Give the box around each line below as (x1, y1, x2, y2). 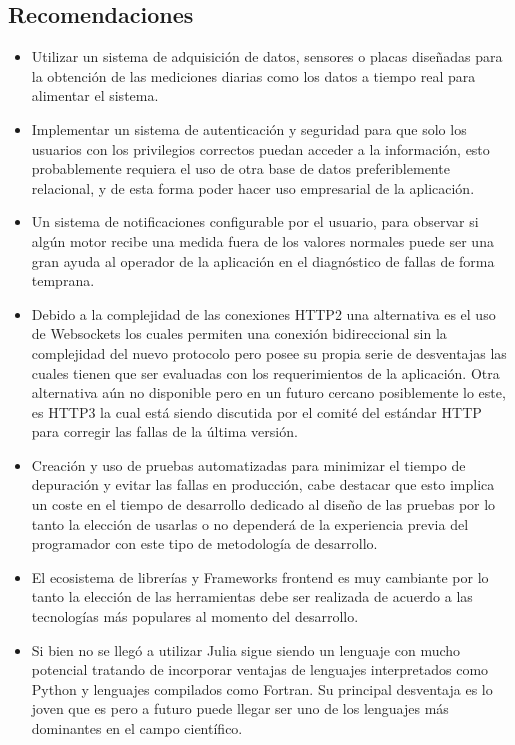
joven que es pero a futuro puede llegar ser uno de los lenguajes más (31, 698, 449, 719)
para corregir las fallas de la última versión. (31, 421, 298, 442)
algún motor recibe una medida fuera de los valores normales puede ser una (31, 230, 494, 251)
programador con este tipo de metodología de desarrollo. (31, 533, 378, 554)
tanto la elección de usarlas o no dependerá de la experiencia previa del (31, 513, 469, 534)
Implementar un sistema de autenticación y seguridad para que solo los (31, 118, 467, 139)
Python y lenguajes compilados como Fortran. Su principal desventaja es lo (31, 678, 493, 699)
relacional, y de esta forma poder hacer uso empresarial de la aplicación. (31, 177, 475, 198)
